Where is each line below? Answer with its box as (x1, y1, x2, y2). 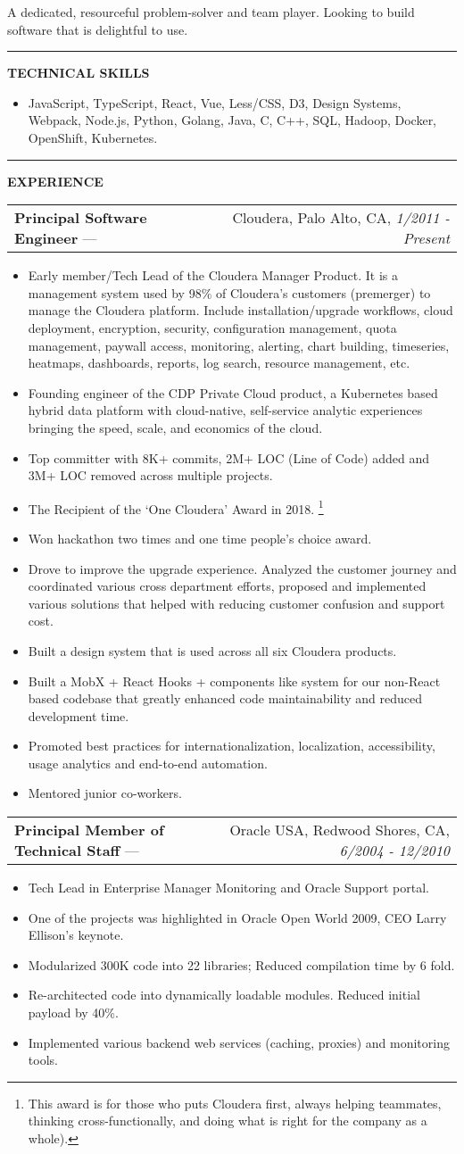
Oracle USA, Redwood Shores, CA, (229, 819, 450, 841)
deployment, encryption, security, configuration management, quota (28, 318, 397, 336)
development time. (28, 706, 129, 725)
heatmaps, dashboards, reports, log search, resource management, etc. (28, 353, 410, 372)
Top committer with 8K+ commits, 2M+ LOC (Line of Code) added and (28, 448, 430, 467)
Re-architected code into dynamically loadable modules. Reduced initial (28, 985, 420, 1004)
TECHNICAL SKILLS (7, 63, 150, 82)
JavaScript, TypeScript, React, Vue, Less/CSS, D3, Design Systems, (28, 93, 402, 112)
